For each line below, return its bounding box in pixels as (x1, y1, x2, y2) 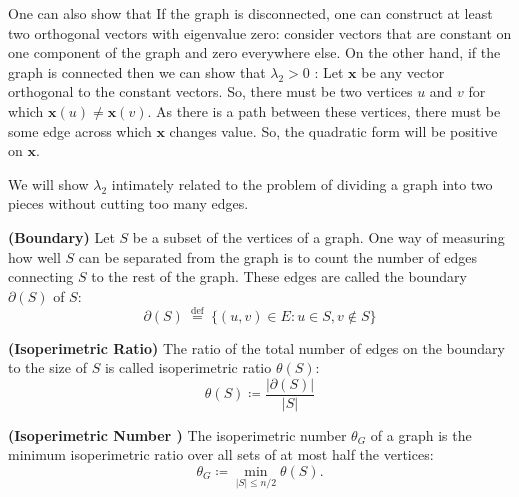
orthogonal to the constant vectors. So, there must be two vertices (8, 81, 413, 102)
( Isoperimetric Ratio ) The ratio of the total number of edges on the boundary (8, 337, 505, 358)
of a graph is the (370, 424, 472, 445)
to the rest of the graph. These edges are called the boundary (91, 266, 467, 287)
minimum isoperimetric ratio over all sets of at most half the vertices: (8, 444, 434, 465)
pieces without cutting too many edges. (8, 193, 249, 214)
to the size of (8, 357, 88, 378)
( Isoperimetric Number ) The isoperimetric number (8, 424, 347, 445)
